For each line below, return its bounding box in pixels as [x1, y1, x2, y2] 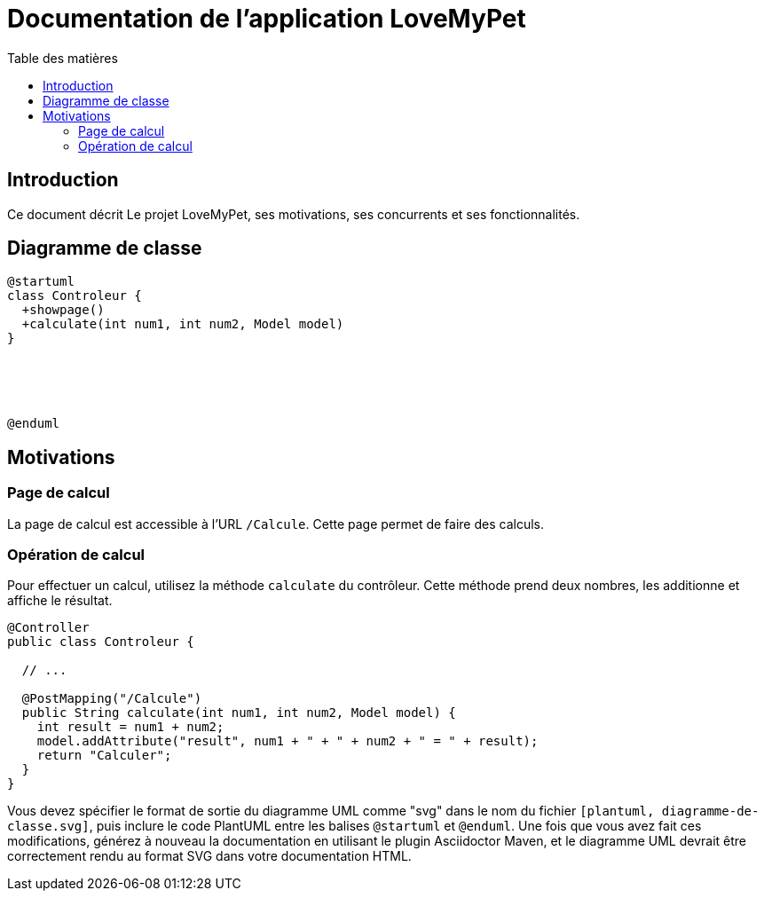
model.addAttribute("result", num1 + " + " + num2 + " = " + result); [36, 734, 539, 749]
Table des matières [7, 50, 118, 66]
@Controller [7, 620, 90, 635]
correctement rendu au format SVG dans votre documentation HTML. [7, 848, 412, 864]
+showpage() [21, 303, 105, 318]
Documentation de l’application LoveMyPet [7, 4, 526, 34]
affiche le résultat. [7, 593, 113, 609]
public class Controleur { [7, 634, 194, 650]
